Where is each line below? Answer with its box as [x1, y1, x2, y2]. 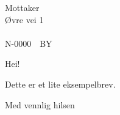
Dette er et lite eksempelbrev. [5, 77, 116, 90]
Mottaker [5, 1, 40, 13]
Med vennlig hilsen [5, 98, 75, 111]
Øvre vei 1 [5, 13, 44, 26]
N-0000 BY [5, 37, 52, 49]
